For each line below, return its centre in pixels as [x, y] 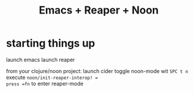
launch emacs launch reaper [41, 59]
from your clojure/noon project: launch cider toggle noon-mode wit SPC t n [97, 71]
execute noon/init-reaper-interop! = [52, 77]
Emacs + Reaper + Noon [99, 10]
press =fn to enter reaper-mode [45, 84]
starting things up [51, 43]
